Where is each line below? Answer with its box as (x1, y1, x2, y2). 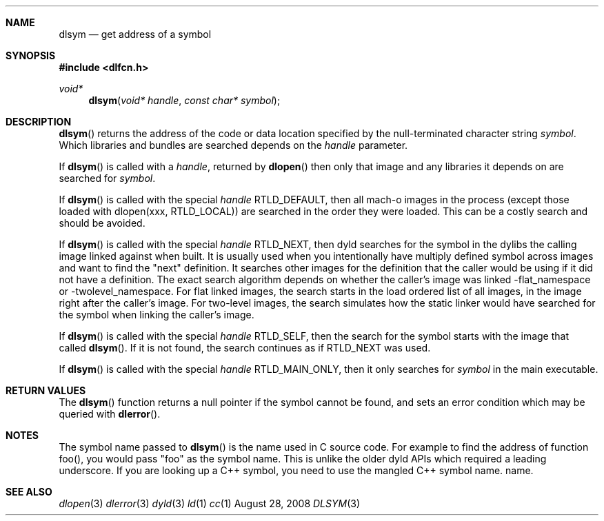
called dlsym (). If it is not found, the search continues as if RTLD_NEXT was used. (59, 342, 431, 354)
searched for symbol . (59, 172, 156, 184)
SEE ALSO (6, 486, 52, 498)
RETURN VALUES (6, 385, 86, 396)
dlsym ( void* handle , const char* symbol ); (88, 94, 281, 106)
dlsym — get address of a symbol (59, 28, 212, 40)
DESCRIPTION (6, 116, 72, 127)
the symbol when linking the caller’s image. (59, 309, 254, 320)
